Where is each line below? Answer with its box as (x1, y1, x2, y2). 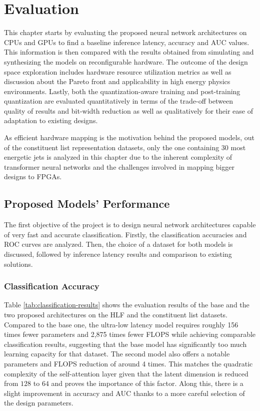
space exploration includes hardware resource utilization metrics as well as (4, 66, 231, 77)
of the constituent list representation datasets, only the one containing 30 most (4, 142, 246, 152)
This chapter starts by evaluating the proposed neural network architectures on (4, 27, 247, 38)
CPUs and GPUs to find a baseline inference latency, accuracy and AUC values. (4, 37, 249, 47)
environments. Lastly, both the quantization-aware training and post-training (4, 86, 240, 96)
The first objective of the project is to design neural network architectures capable (4, 219, 256, 230)
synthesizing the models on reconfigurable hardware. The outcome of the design (4, 56, 248, 67)
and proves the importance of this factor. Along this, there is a (51, 378, 243, 388)
